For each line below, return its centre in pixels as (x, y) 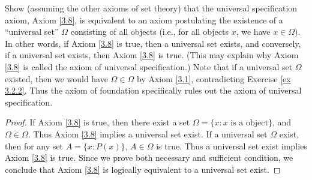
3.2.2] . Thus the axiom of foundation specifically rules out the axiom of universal (153, 90)
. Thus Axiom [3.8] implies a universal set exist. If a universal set (148, 133)
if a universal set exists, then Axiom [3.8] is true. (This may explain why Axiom (152, 55)
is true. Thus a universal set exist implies (232, 145)
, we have (253, 31)
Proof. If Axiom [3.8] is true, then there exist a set (97, 122)
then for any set (34, 145)
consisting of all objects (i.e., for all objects (150, 31)
